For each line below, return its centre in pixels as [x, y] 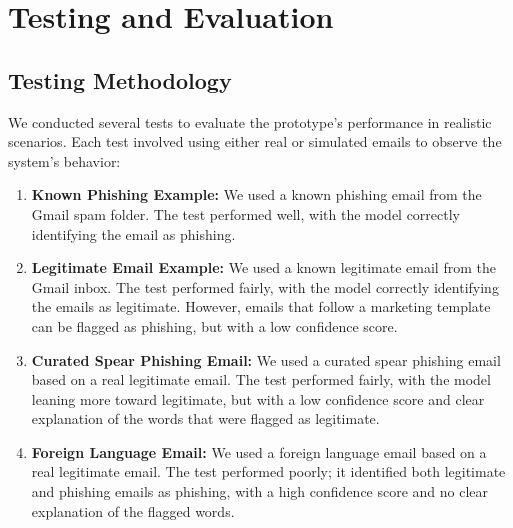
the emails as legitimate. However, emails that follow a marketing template [261, 306]
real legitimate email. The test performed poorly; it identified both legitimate [268, 471]
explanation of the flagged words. [133, 510]
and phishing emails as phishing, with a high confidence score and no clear [260, 491]
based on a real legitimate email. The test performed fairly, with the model [261, 379]
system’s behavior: [64, 160]
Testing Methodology [120, 79]
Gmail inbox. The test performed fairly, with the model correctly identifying [265, 286]
